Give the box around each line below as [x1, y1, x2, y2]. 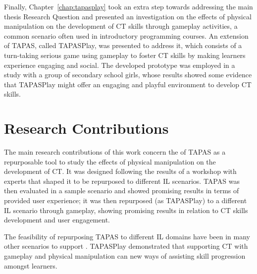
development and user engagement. [4, 215, 110, 225]
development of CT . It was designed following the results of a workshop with [4, 166, 237, 176]
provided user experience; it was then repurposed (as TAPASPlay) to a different [4, 195, 247, 206]
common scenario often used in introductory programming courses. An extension [4, 30, 249, 41]
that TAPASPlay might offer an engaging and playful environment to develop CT [4, 79, 252, 89]
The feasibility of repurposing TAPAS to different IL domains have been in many [4, 231, 251, 241]
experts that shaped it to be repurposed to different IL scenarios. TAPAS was [4, 175, 240, 186]
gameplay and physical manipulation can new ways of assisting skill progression [4, 251, 246, 261]
